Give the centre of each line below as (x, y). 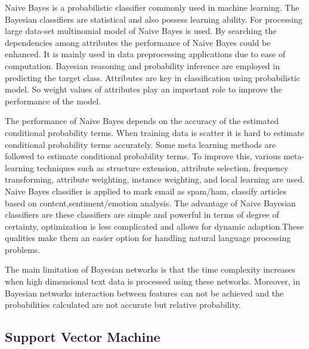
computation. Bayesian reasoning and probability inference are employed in (142, 65)
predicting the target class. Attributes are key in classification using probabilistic (153, 77)
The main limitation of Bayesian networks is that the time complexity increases (150, 269)
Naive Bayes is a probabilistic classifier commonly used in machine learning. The (152, 7)
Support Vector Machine (83, 337)
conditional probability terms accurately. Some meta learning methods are (140, 144)
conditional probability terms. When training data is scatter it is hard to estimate (154, 132)
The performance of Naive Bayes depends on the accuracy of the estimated (142, 121)
